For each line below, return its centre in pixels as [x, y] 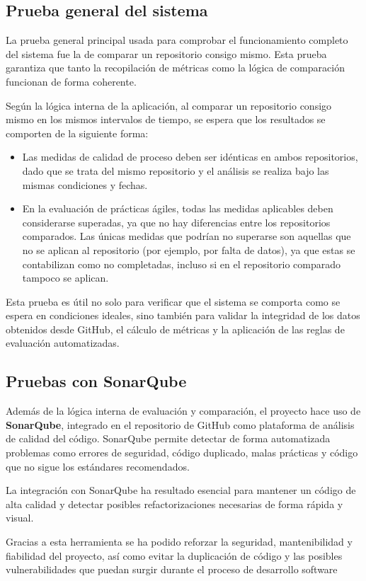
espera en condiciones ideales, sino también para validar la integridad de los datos [183, 315]
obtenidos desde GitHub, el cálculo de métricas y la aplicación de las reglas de [175, 329]
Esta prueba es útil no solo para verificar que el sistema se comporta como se [173, 301]
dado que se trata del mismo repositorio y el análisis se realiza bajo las [176, 170]
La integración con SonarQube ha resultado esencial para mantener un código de [181, 490]
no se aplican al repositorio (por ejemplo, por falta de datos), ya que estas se [189, 249]
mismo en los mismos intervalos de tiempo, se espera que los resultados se [166, 119]
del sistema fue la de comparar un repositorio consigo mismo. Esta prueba [166, 53]
